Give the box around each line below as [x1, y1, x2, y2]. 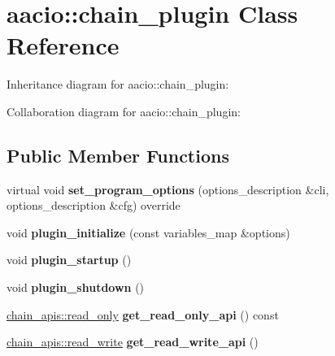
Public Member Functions [7, 142, 229, 167]
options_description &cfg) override [7, 197, 181, 214]
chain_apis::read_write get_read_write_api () [7, 333, 259, 350]
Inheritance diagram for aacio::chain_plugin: [7, 76, 229, 93]
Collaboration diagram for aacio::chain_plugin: [7, 102, 241, 119]
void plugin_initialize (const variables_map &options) [7, 224, 290, 241]
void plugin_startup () [7, 251, 132, 268]
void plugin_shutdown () [7, 279, 145, 296]
